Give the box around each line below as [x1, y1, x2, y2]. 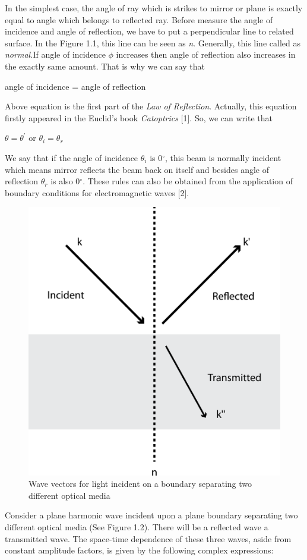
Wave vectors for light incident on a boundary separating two [29, 477, 252, 490]
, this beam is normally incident [165, 151, 281, 163]
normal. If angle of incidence [5, 48, 106, 61]
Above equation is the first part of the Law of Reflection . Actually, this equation [5, 100, 297, 112]
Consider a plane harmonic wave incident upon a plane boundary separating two [5, 509, 298, 521]
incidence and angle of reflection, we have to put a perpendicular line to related [5, 25, 294, 37]
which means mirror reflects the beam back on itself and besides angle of [5, 163, 270, 175]
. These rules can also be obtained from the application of [83, 175, 293, 187]
